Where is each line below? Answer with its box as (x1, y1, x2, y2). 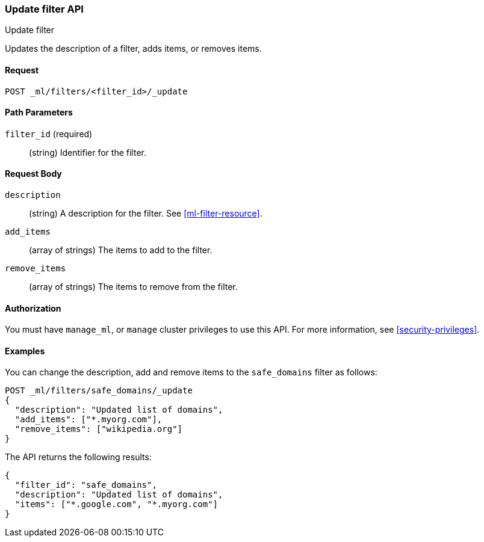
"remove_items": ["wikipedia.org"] (14, 424, 183, 434)
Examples (5, 345, 45, 356)
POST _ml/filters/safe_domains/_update (5, 386, 193, 396)
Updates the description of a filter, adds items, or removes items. (5, 43, 262, 54)
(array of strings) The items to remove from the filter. (29, 282, 238, 292)
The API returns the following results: (5, 452, 152, 463)
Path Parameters (5, 107, 73, 118)
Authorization (5, 303, 61, 313)
